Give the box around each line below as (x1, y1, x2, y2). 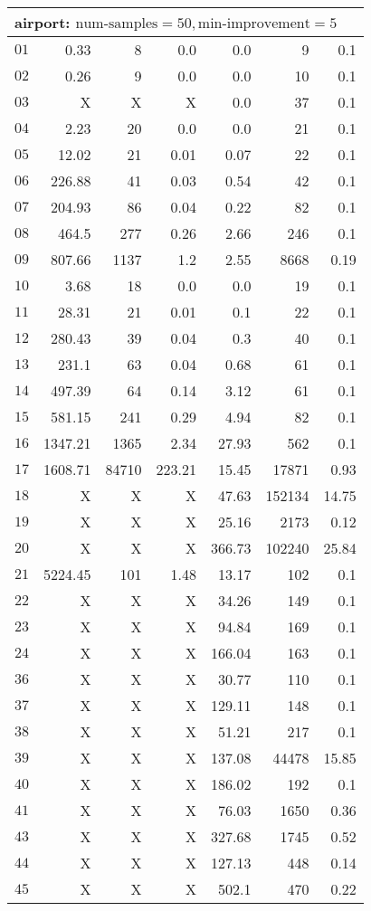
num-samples (75, 16, 158, 31)
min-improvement (197, 16, 310, 31)
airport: (14, 12, 71, 33)
